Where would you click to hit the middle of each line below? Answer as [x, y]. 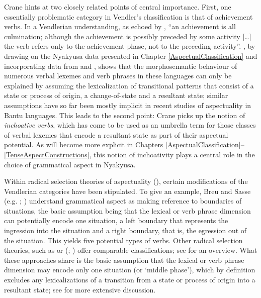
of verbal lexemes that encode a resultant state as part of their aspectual [116, 134]
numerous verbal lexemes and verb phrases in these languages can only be [118, 76]
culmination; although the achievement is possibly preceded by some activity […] [128, 36]
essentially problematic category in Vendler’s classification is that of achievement [128, 16]
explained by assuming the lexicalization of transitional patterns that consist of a [129, 85]
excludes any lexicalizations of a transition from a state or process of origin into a [130, 280]
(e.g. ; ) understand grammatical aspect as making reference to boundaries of [123, 201]
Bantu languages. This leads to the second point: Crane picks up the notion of [125, 115]
